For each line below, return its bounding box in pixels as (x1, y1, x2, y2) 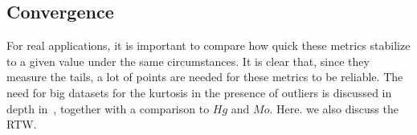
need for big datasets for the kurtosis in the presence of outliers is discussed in (6, 84, 392, 100)
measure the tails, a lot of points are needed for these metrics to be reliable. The (6, 68, 403, 85)
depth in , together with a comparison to (6, 100, 210, 117)
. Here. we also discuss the (269, 100, 399, 117)
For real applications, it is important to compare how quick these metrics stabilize (6, 37, 411, 54)
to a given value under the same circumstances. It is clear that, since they (6, 52, 370, 69)
